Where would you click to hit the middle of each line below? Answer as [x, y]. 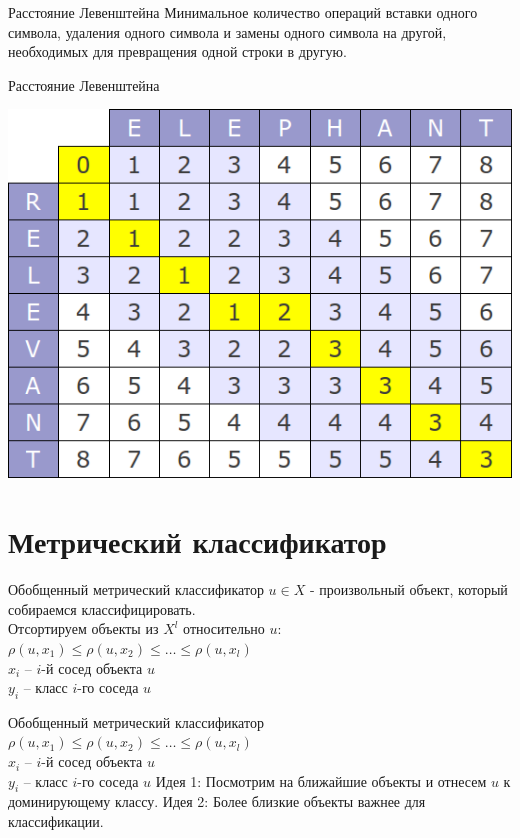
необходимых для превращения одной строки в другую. [177, 51]
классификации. [56, 821]
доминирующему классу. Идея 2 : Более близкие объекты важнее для [217, 801]
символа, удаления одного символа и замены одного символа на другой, [227, 31]
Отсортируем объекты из [83, 628]
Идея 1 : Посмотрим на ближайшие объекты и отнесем [321, 780]
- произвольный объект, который [408, 589]
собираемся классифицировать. [102, 608]
